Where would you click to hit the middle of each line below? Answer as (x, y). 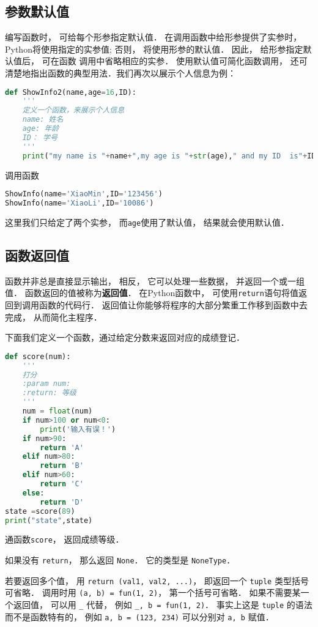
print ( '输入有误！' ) (78, 429)
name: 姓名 (43, 120)
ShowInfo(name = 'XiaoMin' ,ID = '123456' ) (84, 194)
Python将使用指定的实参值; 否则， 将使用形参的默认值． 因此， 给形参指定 (154, 49)
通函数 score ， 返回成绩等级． (65, 539)
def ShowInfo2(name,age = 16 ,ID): (71, 92)
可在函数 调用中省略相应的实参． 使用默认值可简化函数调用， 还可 (175, 61)
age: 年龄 (41, 129)
